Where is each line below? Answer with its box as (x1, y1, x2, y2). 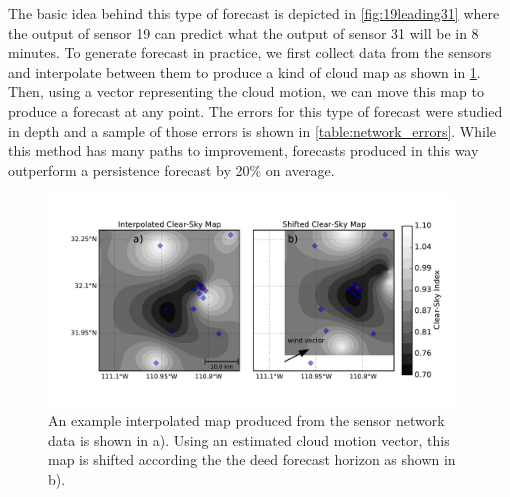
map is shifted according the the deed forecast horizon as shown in (48, 449, 456, 470)
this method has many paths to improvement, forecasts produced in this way (8, 140, 479, 161)
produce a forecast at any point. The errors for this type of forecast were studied (8, 100, 503, 121)
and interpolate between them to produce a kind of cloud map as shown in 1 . (8, 61, 481, 82)
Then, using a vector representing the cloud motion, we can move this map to (8, 81, 484, 102)
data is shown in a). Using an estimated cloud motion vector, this (48, 429, 450, 450)
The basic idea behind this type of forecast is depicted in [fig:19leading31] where (8, 3, 500, 23)
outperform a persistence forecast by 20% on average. (8, 159, 335, 180)
